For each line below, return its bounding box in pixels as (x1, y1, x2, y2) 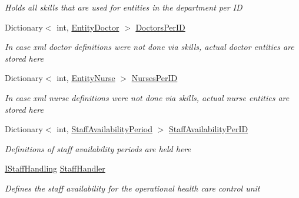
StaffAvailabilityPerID (168, 123, 248, 135)
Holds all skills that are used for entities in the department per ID (5, 1, 242, 13)
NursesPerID (131, 72, 178, 84)
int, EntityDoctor (57, 21, 119, 33)
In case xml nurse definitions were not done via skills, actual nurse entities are (5, 91, 290, 103)
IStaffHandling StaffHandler (5, 162, 105, 174)
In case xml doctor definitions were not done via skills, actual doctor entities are (5, 41, 294, 53)
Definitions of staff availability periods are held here (5, 142, 191, 155)
